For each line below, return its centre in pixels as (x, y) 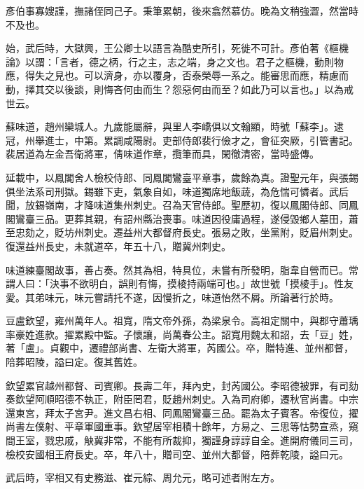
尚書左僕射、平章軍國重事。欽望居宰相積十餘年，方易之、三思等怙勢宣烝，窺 (182, 426)
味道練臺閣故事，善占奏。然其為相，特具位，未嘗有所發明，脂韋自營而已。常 (182, 269)
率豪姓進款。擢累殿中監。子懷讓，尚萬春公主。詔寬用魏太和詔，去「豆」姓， (182, 334)
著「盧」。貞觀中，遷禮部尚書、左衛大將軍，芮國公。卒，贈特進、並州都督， (180, 348)
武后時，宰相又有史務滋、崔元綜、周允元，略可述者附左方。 (143, 477)
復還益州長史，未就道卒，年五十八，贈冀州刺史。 (118, 246)
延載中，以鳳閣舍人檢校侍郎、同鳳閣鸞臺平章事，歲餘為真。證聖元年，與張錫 (182, 177)
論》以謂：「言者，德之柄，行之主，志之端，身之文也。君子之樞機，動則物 (175, 61)
